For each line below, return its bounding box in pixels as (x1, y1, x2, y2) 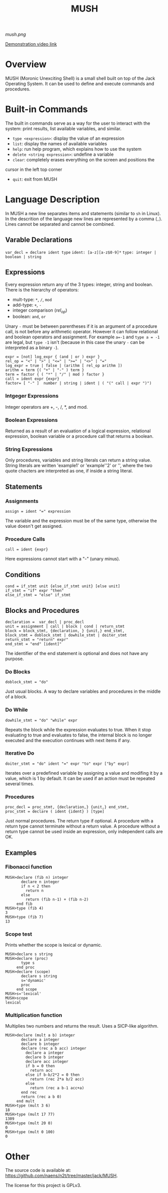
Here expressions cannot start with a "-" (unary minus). (5, 556, 120, 562)
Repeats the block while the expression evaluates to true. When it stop (5, 726, 151, 732)
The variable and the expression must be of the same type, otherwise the (5, 518, 157, 523)
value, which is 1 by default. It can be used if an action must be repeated (5, 775, 155, 781)
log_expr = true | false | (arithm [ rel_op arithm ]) (5, 363, 123, 369)
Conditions (5, 570, 41, 579)
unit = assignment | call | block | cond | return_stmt (5, 624, 125, 629)
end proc (16, 965, 35, 970)
